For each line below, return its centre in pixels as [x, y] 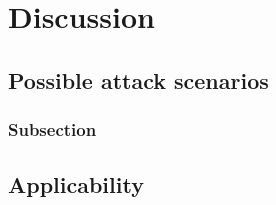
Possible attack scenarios [138, 79]
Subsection [52, 129]
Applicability [76, 184]
